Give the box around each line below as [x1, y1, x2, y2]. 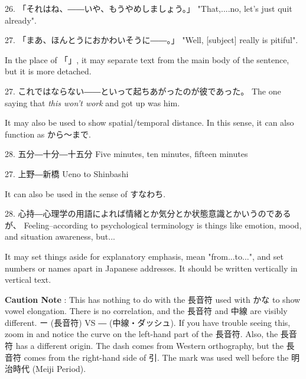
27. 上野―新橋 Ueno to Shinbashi [5, 167, 129, 179]
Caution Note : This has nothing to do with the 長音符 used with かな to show [5, 293, 301, 305]
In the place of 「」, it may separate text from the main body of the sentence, [5, 53, 289, 66]
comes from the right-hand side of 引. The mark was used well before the [24, 351, 289, 363]
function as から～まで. [5, 128, 91, 140]
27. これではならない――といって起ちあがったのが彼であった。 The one [5, 84, 281, 97]
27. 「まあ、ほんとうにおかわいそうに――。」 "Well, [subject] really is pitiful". [5, 34, 298, 46]
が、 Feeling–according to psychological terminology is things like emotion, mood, [5, 218, 302, 231]
